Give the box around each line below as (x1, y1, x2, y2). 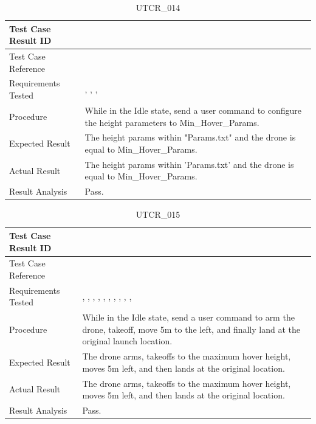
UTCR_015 (136, 208, 180, 221)
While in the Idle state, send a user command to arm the (82, 311, 295, 324)
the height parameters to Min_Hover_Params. (84, 116, 259, 128)
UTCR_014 (136, 1, 180, 13)
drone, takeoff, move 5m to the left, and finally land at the (82, 322, 300, 335)
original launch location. (82, 335, 173, 347)
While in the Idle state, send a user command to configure (84, 103, 302, 116)
